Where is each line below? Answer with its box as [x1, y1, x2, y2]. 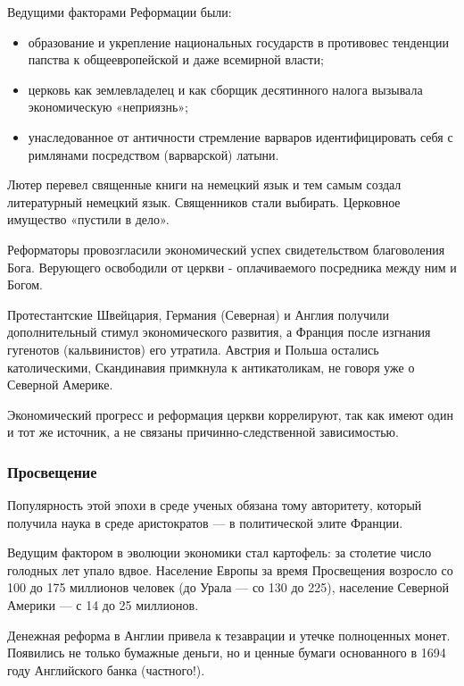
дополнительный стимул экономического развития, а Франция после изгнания [7, 322, 431, 341]
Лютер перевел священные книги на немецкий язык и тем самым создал [7, 175, 402, 194]
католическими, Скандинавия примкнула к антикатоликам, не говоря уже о [7, 357, 415, 376]
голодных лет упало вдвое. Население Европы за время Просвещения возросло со [7, 560, 453, 579]
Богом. [7, 275, 43, 294]
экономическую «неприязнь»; [28, 97, 189, 116]
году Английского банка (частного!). [7, 660, 205, 679]
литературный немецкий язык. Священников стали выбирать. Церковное [7, 192, 401, 211]
